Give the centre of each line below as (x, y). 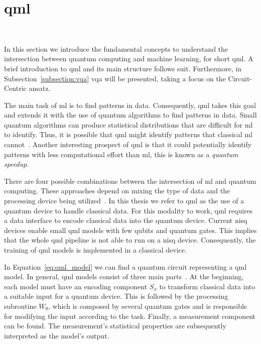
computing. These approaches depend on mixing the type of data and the (117, 191)
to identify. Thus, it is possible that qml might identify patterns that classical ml (128, 134)
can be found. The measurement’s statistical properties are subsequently (115, 326)
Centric (15, 88)
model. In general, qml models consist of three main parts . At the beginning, (124, 276)
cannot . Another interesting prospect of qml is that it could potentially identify (128, 144)
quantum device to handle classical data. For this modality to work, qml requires (128, 210)
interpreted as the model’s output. (57, 335)
